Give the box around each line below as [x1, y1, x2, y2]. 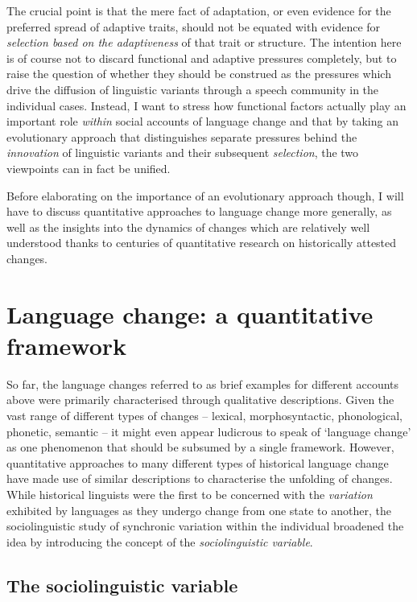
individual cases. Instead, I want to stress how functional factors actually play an [6, 97, 407, 113]
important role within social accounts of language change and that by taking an [6, 113, 398, 130]
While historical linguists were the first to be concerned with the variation [6, 485, 373, 502]
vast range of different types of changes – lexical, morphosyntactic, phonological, [6, 407, 403, 423]
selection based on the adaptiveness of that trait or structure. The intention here [6, 34, 402, 51]
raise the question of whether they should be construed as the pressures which [6, 65, 391, 82]
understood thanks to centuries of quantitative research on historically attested [6, 234, 397, 251]
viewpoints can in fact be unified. [6, 159, 171, 176]
